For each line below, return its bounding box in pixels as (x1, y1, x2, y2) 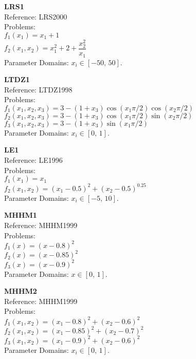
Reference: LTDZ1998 (4, 84, 73, 95)
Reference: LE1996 (4, 155, 63, 165)
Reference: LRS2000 (4, 11, 67, 22)
